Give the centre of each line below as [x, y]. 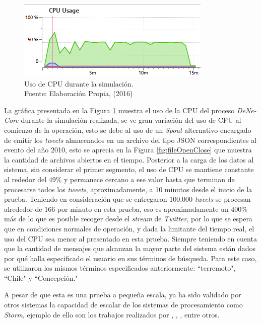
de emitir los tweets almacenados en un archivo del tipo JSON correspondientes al [130, 140]
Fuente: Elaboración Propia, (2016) [79, 93]
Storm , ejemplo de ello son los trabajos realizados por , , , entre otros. [112, 314]
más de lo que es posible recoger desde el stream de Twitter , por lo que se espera [128, 219]
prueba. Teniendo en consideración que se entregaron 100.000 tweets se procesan [127, 199]
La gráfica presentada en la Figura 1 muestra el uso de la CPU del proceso [119, 110]
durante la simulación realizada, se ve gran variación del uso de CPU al [131, 120]
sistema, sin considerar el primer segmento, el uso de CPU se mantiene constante [129, 169]
